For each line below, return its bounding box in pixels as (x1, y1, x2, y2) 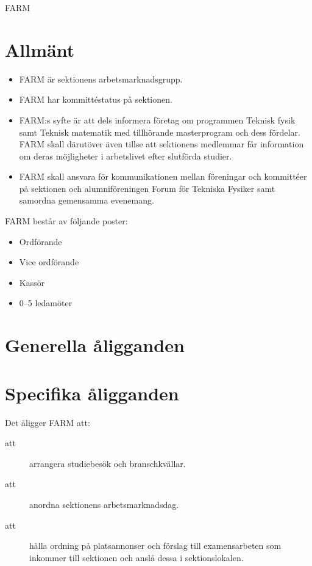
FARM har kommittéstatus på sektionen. (19, 93, 172, 106)
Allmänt (5, 37, 75, 62)
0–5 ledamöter (19, 296, 73, 309)
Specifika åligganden (5, 380, 179, 405)
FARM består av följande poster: (5, 215, 128, 227)
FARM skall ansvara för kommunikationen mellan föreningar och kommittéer (19, 170, 307, 183)
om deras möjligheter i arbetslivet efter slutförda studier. (19, 149, 232, 162)
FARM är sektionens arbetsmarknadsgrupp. (19, 72, 183, 85)
